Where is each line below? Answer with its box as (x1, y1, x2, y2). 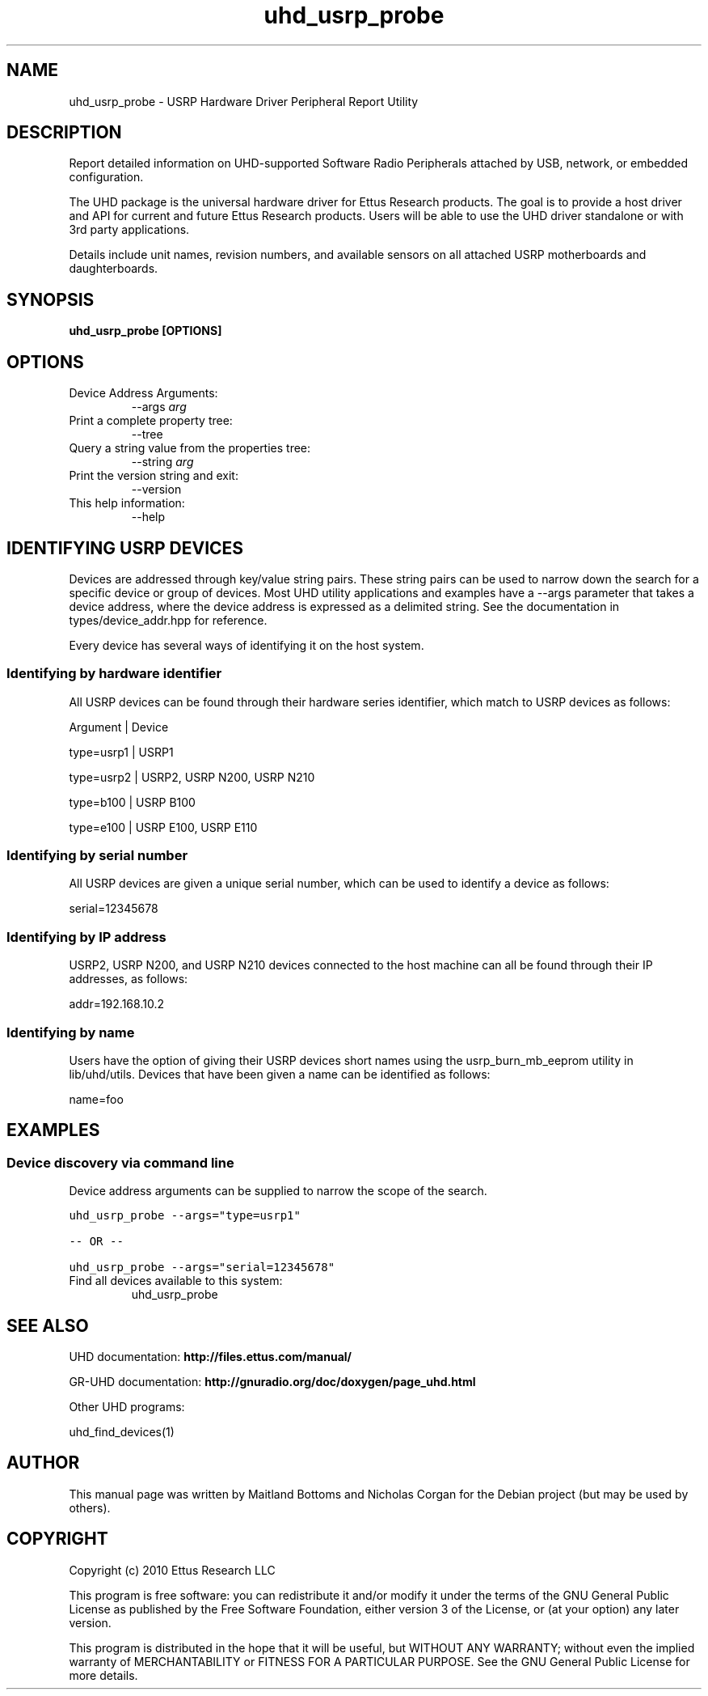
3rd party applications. (69, 223, 190, 237)
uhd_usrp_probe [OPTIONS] (69, 324, 222, 338)
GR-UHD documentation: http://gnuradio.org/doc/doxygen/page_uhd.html (69, 1375, 476, 1389)
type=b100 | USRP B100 (69, 795, 196, 809)
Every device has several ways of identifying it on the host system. (69, 638, 424, 652)
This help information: (69, 496, 185, 511)
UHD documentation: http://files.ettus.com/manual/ (69, 1350, 352, 1364)
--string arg (131, 455, 194, 469)
